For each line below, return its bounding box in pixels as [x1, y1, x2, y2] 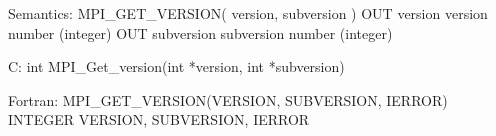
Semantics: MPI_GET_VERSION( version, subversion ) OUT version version [8, 3, 488, 23]
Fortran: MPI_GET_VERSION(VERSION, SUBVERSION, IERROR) [8, 89, 448, 110]
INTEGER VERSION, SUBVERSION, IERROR [8, 109, 310, 130]
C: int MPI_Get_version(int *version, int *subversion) [8, 56, 345, 77]
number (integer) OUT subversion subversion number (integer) [8, 22, 393, 43]
